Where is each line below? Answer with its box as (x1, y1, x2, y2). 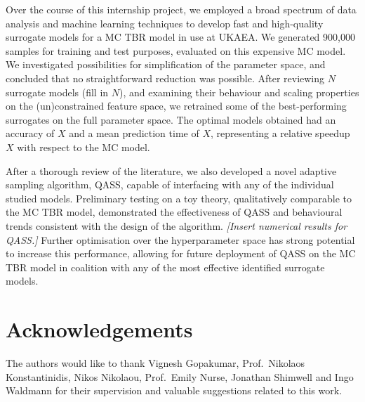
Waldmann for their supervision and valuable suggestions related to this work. (6, 383, 343, 398)
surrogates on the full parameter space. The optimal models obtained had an (6, 112, 336, 127)
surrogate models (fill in (6, 84, 109, 99)
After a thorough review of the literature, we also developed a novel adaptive (6, 163, 337, 178)
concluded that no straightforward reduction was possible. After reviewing (6, 70, 325, 85)
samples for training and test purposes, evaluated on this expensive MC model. (6, 43, 346, 58)
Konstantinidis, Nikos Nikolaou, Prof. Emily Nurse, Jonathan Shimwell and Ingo (6, 369, 354, 384)
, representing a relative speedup (210, 126, 350, 141)
